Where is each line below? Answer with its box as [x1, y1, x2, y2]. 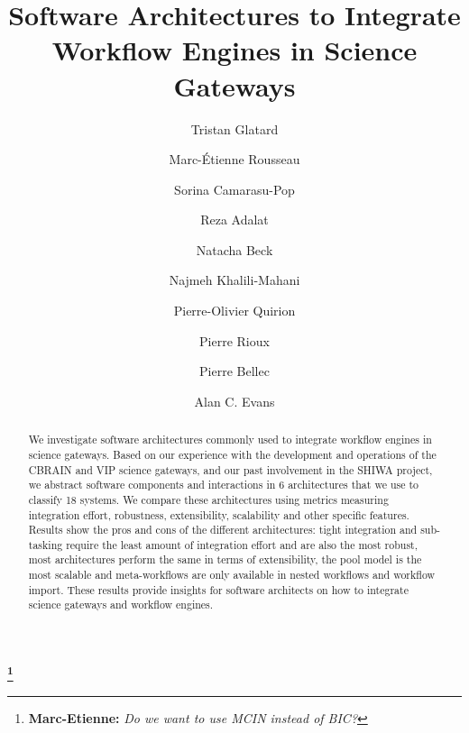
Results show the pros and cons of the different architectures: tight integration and [28, 522, 418, 537]
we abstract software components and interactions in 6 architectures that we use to [28, 477, 418, 492]
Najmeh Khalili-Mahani [169, 270, 300, 289]
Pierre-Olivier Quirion [173, 301, 296, 320]
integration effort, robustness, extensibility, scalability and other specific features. [28, 507, 409, 522]
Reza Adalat [200, 210, 269, 229]
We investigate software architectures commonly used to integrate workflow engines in [28, 432, 432, 447]
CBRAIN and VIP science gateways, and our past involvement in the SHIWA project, [28, 462, 433, 477]
